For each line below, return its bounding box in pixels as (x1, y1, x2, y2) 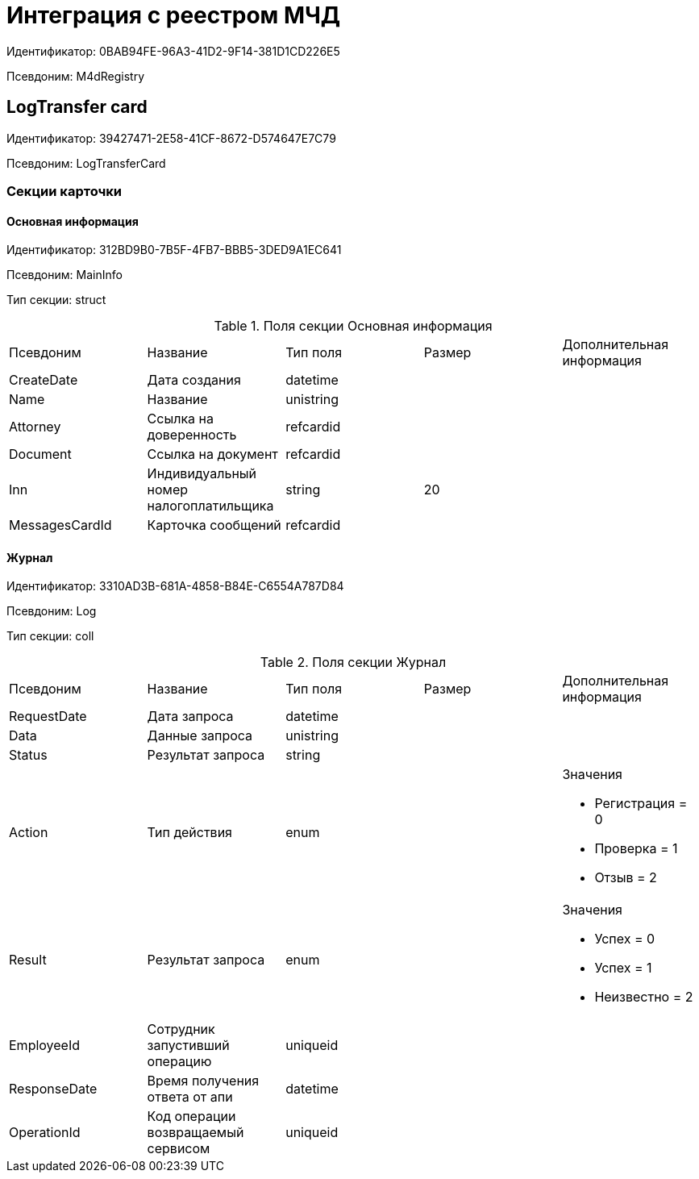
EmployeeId (9, 1037, 81, 1054)
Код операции (147, 1108, 236, 1125)
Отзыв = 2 (594, 869, 657, 886)
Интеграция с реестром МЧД (6, 2, 341, 29)
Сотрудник (147, 1021, 215, 1038)
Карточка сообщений (147, 517, 281, 534)
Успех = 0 (594, 931, 655, 948)
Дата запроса (147, 708, 234, 725)
